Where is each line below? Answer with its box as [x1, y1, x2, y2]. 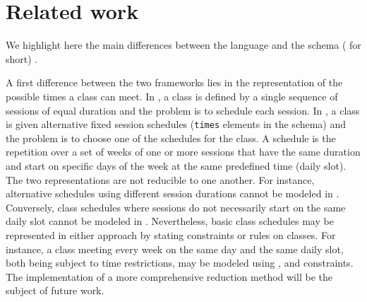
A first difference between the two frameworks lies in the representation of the [6, 75, 343, 90]
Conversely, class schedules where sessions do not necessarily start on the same [6, 199, 346, 214]
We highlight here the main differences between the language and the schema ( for [6, 37, 361, 52]
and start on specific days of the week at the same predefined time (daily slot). [6, 158, 347, 173]
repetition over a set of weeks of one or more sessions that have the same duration [6, 144, 361, 159]
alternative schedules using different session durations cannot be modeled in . [6, 186, 339, 201]
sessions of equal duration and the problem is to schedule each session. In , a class [6, 103, 360, 117]
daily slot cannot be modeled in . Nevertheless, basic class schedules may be [6, 214, 334, 228]
